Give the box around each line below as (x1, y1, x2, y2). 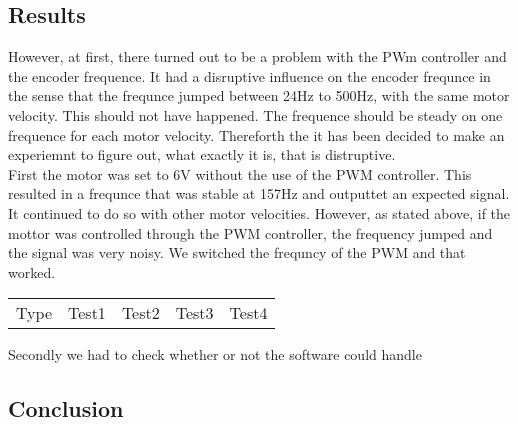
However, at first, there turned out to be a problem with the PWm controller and (8, 46, 507, 67)
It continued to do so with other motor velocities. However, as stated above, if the (8, 202, 511, 223)
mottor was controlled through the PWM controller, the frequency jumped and (8, 222, 493, 243)
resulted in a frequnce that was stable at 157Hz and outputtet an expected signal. (8, 183, 510, 204)
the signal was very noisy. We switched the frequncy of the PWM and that (8, 242, 466, 263)
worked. (8, 261, 56, 282)
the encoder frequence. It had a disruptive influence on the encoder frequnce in (8, 65, 491, 86)
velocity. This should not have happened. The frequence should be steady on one (8, 104, 503, 125)
